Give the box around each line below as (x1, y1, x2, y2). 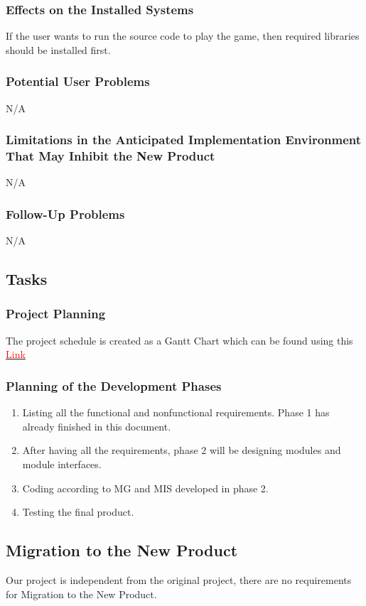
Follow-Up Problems (6, 205, 125, 222)
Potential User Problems (6, 72, 150, 90)
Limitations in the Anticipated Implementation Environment (6, 131, 362, 148)
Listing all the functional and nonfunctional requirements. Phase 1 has (22, 405, 330, 420)
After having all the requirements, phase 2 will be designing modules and (22, 443, 341, 458)
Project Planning (6, 305, 106, 323)
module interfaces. (22, 456, 102, 471)
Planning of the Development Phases (6, 377, 222, 394)
